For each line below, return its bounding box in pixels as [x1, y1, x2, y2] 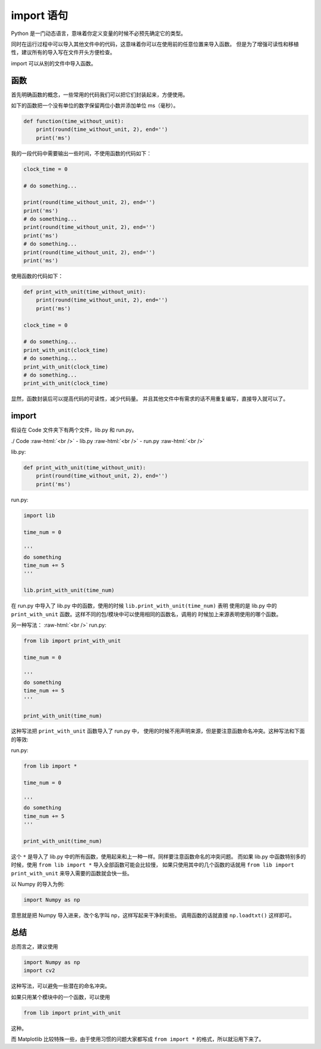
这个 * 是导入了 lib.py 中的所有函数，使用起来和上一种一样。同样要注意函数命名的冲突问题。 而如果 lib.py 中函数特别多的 [11, 853, 306, 860]
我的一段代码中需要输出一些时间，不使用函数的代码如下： [11, 149, 152, 157]
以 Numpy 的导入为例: [11, 880, 65, 887]
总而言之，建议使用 [11, 943, 58, 950]
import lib [23, 512, 55, 519]
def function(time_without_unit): [23, 118, 124, 124]
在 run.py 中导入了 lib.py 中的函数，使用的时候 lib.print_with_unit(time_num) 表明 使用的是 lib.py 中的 [11, 602, 278, 610]
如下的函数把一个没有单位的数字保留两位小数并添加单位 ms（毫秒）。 [11, 102, 179, 109]
